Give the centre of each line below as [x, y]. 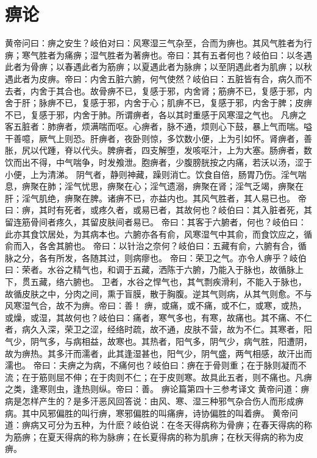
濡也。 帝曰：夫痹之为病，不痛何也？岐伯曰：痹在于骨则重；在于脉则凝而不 [156, 365]
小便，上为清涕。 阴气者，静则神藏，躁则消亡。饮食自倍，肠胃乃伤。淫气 [151, 174]
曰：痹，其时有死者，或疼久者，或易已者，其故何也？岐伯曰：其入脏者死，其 [158, 210]
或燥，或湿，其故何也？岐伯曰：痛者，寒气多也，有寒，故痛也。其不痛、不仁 [158, 317]
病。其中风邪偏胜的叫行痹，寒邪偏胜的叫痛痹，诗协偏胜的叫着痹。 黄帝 [147, 413]
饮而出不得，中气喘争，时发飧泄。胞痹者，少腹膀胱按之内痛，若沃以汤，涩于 [158, 162]
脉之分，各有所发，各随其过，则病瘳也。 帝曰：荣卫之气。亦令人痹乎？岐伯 [156, 257]
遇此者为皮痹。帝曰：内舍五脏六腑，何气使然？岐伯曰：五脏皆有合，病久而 [154, 78]
